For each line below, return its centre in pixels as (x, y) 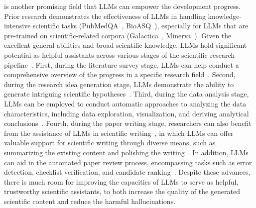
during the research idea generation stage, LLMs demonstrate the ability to (119, 84)
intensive (17, 26)
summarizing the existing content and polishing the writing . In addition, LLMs (126, 152)
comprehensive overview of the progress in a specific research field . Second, (120, 74)
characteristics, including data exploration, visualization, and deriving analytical (127, 113)
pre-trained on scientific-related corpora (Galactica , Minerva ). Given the (118, 35)
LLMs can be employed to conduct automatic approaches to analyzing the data (125, 103)
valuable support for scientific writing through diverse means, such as (110, 143)
